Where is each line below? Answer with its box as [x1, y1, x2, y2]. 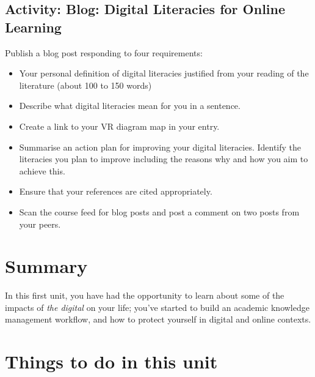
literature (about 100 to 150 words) [19, 78, 152, 91]
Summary [5, 253, 88, 278]
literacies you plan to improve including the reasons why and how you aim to [19, 152, 308, 165]
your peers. [19, 217, 61, 230]
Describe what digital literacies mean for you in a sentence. [19, 99, 241, 112]
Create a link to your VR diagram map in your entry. [19, 119, 220, 132]
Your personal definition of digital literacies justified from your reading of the [19, 67, 309, 80]
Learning [5, 17, 62, 36]
